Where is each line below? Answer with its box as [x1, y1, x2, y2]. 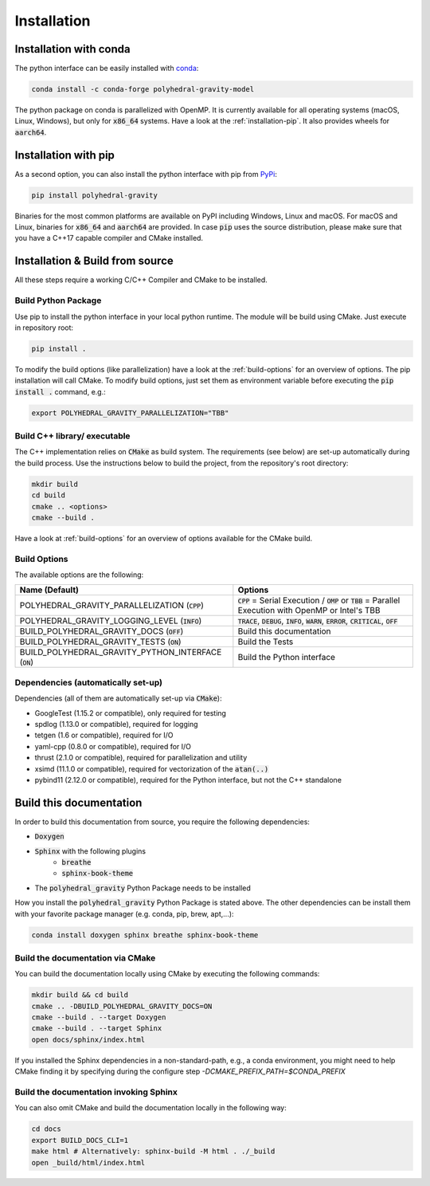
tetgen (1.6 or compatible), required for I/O [34, 730, 174, 740]
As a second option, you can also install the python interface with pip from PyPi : [14, 169, 278, 179]
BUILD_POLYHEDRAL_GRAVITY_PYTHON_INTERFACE [19, 646, 222, 658]
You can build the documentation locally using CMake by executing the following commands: [14, 969, 320, 979]
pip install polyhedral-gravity [31, 190, 158, 199]
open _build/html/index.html [31, 1158, 146, 1167]
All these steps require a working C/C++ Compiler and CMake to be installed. [14, 275, 268, 285]
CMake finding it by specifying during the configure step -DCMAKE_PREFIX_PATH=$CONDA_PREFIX [14, 1066, 346, 1076]
